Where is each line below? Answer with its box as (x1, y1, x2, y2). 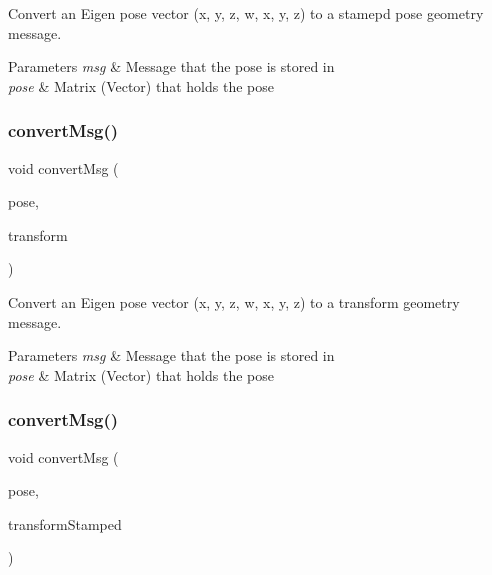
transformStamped (8, 513, 122, 534)
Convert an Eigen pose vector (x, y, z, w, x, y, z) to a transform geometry (8, 291, 460, 312)
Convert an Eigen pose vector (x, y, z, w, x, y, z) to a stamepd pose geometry (8, 3, 484, 23)
